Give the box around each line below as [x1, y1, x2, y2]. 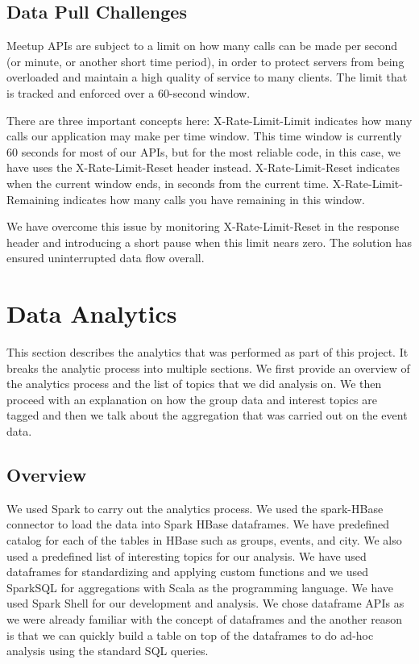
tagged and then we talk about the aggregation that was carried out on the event [6, 407, 408, 424]
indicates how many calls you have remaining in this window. [63, 190, 365, 207]
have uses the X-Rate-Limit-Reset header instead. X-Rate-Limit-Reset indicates [6, 159, 400, 176]
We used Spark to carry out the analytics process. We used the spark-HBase [6, 499, 384, 516]
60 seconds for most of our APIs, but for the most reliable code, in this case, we [6, 143, 400, 160]
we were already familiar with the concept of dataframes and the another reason [6, 610, 403, 627]
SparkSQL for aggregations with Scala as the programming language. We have [6, 578, 394, 595]
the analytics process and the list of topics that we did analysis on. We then [6, 375, 382, 392]
